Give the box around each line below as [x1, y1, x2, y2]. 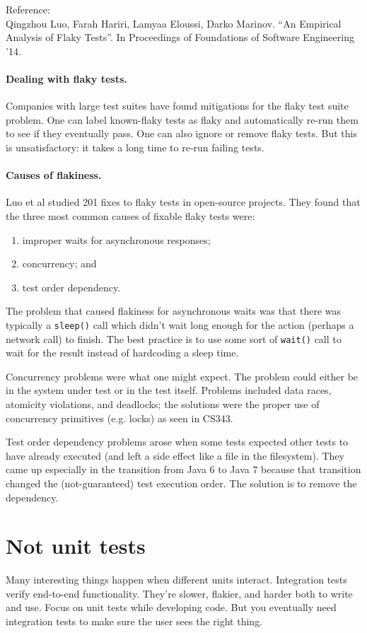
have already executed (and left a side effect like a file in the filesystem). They [6, 448, 344, 463]
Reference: [6, 2, 50, 16]
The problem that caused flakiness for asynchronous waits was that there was [6, 303, 342, 318]
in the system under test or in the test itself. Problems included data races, [6, 383, 332, 397]
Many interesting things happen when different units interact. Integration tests [6, 572, 347, 587]
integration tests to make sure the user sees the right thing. [6, 614, 263, 629]
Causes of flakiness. [6, 168, 102, 182]
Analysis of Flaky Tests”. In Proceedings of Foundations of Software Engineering [6, 30, 354, 45]
